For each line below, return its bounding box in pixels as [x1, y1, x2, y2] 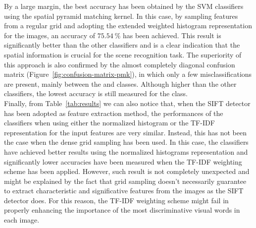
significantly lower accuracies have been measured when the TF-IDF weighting [4, 156, 242, 167]
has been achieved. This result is [123, 30, 221, 40]
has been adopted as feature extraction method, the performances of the [4, 108, 223, 118]
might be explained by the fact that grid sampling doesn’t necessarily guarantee [4, 175, 247, 186]
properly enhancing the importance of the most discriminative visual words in [4, 205, 240, 215]
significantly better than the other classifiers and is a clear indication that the [4, 40, 240, 50]
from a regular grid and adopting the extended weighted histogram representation [4, 20, 252, 31]
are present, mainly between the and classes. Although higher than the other [4, 78, 237, 89]
